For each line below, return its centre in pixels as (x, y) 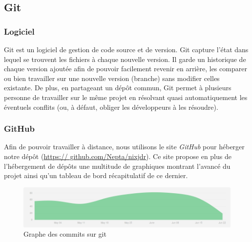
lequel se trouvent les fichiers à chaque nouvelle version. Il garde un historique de (125, 59)
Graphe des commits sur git (65, 234)
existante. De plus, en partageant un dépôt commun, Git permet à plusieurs (118, 88)
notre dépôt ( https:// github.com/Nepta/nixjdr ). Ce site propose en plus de (118, 156)
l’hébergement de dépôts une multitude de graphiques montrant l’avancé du (117, 166)
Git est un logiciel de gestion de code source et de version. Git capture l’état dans (126, 49)
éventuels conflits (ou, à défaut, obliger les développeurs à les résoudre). (111, 107)
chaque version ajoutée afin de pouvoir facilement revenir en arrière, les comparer (126, 69)
